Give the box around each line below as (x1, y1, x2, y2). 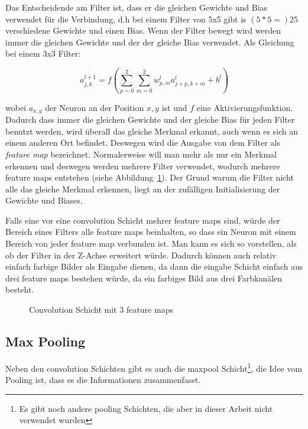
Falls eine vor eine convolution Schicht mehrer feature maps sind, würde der (5, 214, 280, 226)
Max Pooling (5, 332, 86, 351)
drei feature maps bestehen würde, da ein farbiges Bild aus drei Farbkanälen (5, 271, 283, 284)
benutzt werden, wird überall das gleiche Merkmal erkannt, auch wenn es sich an (5, 125, 299, 137)
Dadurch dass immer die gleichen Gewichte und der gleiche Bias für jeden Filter (5, 113, 295, 126)
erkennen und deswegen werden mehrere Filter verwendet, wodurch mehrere (5, 159, 280, 172)
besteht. (5, 283, 34, 296)
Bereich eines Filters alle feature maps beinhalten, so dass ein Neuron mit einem (5, 225, 296, 238)
